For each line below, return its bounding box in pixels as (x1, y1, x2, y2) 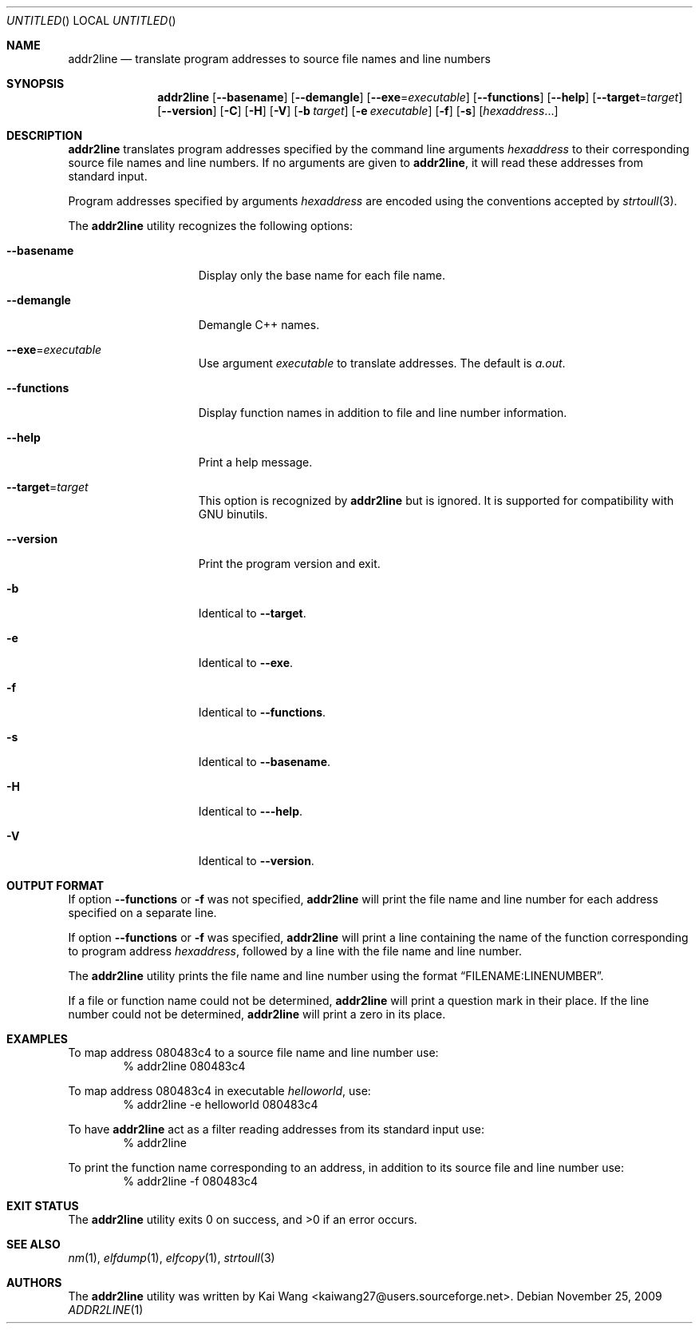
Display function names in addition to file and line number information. (198, 406, 567, 419)
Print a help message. (198, 455, 313, 469)
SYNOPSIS (6, 77, 65, 90)
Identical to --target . (198, 606, 306, 620)
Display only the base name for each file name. (198, 268, 445, 282)
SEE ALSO (6, 1237, 61, 1251)
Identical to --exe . (198, 656, 294, 669)
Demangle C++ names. (198, 318, 320, 332)
